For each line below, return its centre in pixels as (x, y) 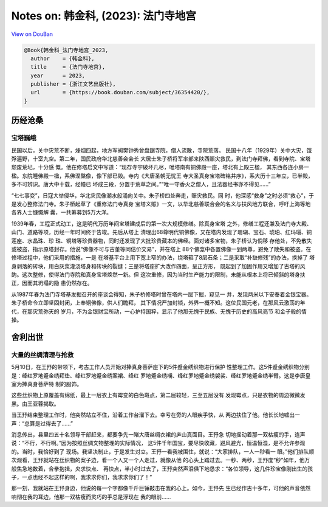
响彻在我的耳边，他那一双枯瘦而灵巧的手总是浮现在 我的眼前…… (91, 497)
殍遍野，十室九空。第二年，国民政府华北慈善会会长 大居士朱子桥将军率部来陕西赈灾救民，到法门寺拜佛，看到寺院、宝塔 (161, 159)
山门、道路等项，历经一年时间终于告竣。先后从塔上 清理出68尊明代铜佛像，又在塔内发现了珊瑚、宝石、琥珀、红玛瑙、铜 (162, 232)
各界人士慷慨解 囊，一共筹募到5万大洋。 (62, 212)
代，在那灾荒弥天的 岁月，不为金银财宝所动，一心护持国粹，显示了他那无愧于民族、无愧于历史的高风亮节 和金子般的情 (159, 311)
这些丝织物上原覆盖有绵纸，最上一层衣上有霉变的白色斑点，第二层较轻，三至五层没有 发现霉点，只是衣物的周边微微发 (158, 395)
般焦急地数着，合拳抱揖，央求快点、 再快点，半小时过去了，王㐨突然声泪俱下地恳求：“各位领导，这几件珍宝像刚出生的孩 (162, 469)
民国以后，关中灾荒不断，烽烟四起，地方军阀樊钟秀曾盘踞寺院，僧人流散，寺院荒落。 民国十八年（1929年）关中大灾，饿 (162, 150)
